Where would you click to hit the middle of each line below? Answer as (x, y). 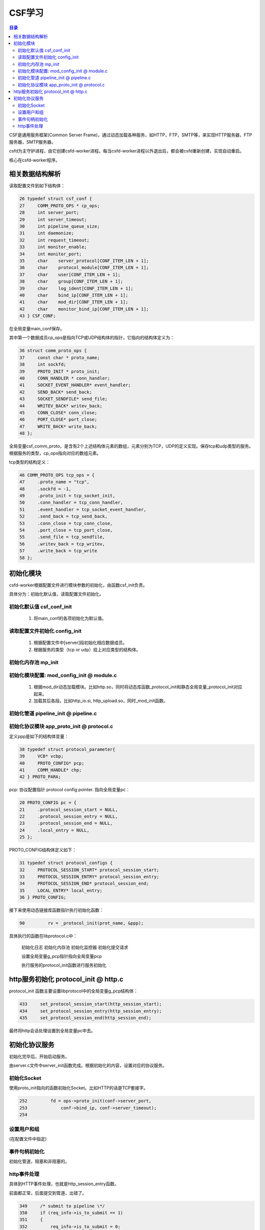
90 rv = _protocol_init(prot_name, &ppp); (82, 923)
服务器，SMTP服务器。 (32, 142)
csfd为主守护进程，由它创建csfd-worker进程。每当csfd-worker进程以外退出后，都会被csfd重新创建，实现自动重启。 (127, 151)
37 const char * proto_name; (60, 357)
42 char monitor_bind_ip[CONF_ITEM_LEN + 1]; (84, 309)
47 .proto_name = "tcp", (54, 482)
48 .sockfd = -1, (45, 489)
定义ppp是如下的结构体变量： (39, 736)
